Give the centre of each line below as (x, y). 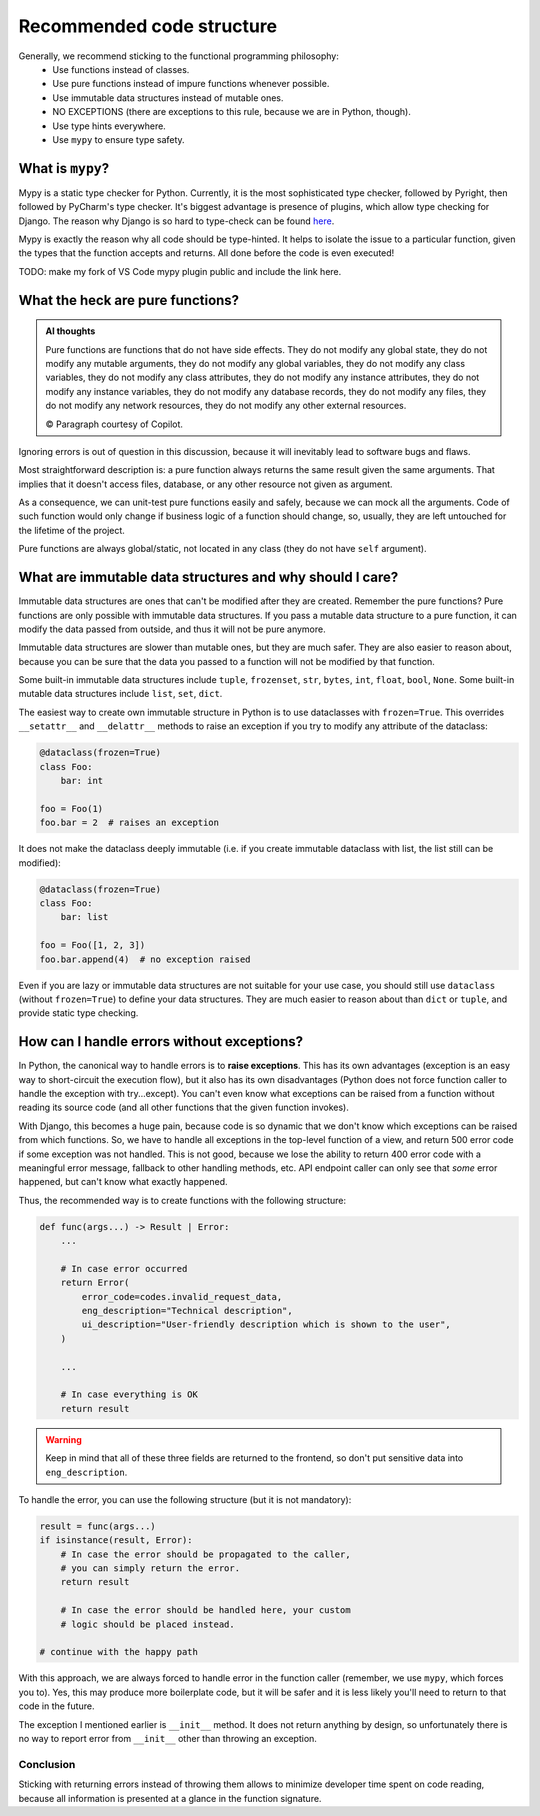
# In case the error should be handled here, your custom (205, 1610)
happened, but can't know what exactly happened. (123, 1182)
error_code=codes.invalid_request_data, (182, 1296)
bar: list (84, 917)
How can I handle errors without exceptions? (161, 1041)
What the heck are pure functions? (129, 300)
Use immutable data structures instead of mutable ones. (168, 97)
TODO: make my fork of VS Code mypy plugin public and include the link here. (180, 271)
